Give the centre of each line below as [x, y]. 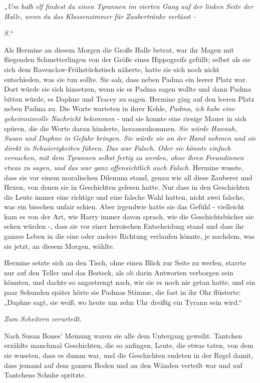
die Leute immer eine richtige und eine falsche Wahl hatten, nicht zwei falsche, [124, 197]
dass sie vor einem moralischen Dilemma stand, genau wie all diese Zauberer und [128, 177]
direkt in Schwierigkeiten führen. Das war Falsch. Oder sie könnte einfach [117, 147]
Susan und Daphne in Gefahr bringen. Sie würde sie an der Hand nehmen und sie [130, 138]
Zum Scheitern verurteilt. [43, 319]
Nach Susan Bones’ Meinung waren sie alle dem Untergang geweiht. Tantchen [123, 335]
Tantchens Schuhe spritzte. [45, 375]
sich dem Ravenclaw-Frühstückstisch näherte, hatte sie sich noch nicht [112, 69]
